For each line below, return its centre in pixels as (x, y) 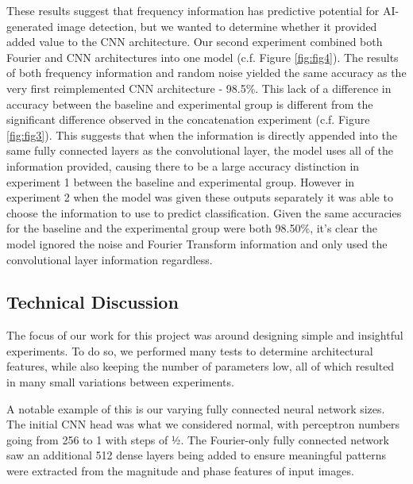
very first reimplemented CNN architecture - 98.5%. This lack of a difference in (199, 88)
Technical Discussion (93, 302)
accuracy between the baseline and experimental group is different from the (190, 104)
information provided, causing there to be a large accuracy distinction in (183, 165)
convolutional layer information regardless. (110, 259)
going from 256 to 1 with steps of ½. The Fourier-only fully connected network (198, 439)
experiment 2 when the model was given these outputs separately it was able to (200, 197)
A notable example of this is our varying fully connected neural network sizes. (196, 408)
